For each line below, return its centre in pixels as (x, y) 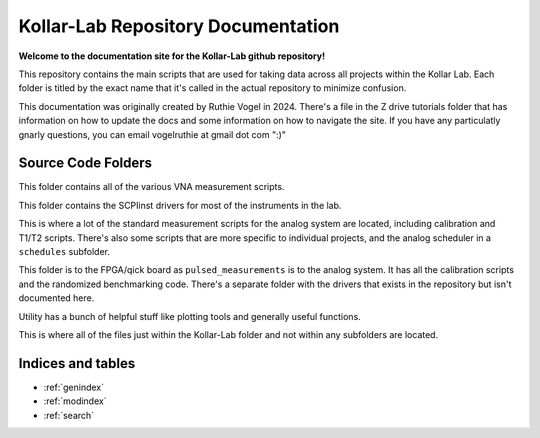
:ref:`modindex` (75, 401)
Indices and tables (77, 363)
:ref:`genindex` (74, 387)
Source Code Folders (85, 163)
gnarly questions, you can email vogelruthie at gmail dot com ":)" (152, 134)
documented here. (56, 298)
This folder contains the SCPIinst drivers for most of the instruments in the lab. (180, 205)
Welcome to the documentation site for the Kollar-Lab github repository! (171, 56)
